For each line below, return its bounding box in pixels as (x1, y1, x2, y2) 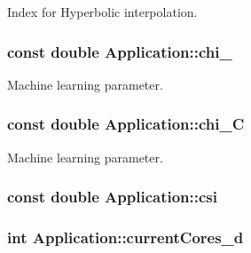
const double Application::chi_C (7, 113, 245, 135)
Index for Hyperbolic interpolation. (7, 3, 198, 20)
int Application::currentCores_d (7, 225, 244, 248)
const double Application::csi (7, 186, 217, 208)
